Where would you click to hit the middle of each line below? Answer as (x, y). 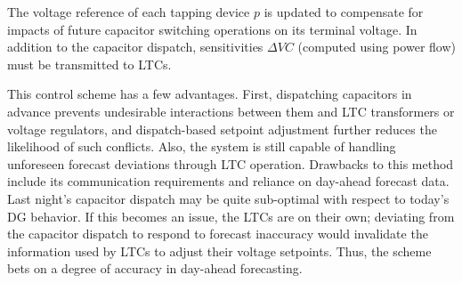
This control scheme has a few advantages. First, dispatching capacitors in (210, 94)
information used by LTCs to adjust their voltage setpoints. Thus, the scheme (219, 251)
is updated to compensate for (344, 12)
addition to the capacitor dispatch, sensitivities (135, 47)
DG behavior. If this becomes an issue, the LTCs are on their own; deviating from (231, 216)
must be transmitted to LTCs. (89, 64)
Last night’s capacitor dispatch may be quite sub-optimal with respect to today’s (228, 198)
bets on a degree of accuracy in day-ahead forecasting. (155, 268)
